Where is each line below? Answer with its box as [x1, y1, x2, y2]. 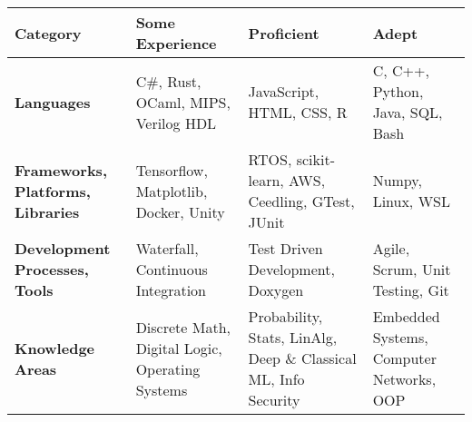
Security [248, 389, 300, 410]
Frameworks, [15, 159, 107, 181]
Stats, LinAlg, [248, 327, 338, 348]
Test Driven [248, 238, 323, 259]
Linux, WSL [372, 191, 450, 211]
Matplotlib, [135, 180, 208, 201]
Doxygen [248, 280, 304, 300]
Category [15, 22, 82, 44]
